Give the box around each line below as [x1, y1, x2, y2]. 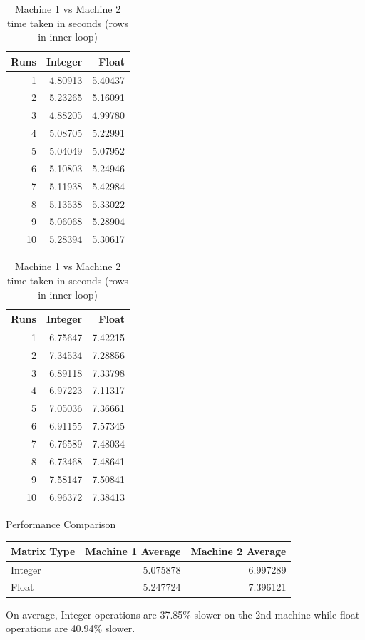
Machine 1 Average [85, 543, 181, 558]
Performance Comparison [6, 516, 116, 531]
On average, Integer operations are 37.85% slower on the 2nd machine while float [6, 607, 360, 621]
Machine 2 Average [190, 543, 287, 558]
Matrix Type [11, 543, 76, 558]
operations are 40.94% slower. [6, 621, 135, 636]
